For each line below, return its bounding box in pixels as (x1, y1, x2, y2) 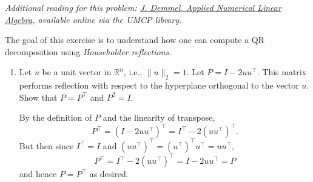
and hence (19, 167, 57, 180)
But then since (19, 139, 74, 152)
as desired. (89, 167, 129, 180)
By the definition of (19, 111, 92, 124)
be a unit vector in (42, 66, 112, 78)
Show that (19, 90, 58, 103)
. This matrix (257, 66, 307, 78)
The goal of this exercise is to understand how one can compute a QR (5, 33, 264, 46)
